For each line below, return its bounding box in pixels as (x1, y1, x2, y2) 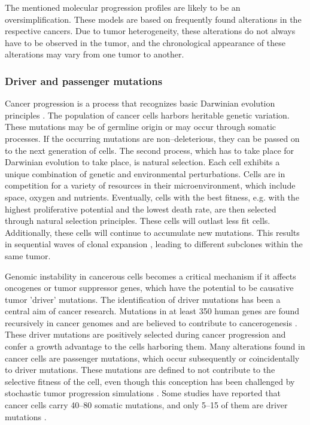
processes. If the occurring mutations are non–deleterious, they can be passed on (5, 132, 300, 144)
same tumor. (5, 249, 51, 262)
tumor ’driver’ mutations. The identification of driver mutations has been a (5, 293, 281, 305)
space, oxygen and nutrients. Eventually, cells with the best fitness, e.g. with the (5, 190, 299, 203)
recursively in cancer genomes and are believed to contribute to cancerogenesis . (5, 316, 297, 329)
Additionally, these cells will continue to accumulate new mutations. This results (5, 226, 300, 238)
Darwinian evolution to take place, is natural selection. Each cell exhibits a (5, 156, 280, 168)
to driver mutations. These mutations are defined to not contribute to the (5, 363, 275, 376)
